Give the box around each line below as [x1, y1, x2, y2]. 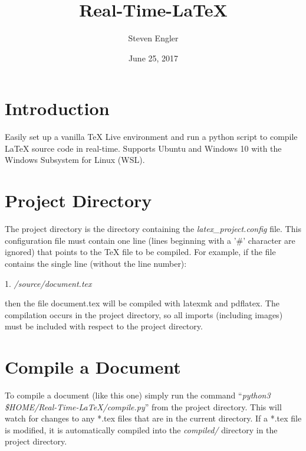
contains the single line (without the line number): [5, 257, 187, 269]
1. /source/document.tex [5, 277, 92, 289]
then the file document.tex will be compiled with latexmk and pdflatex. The [5, 297, 279, 309]
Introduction [5, 96, 110, 120]
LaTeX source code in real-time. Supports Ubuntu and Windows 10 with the [5, 142, 282, 154]
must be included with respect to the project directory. [5, 320, 203, 332]
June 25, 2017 [128, 51, 179, 64]
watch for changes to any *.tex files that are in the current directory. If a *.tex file [5, 412, 302, 424]
